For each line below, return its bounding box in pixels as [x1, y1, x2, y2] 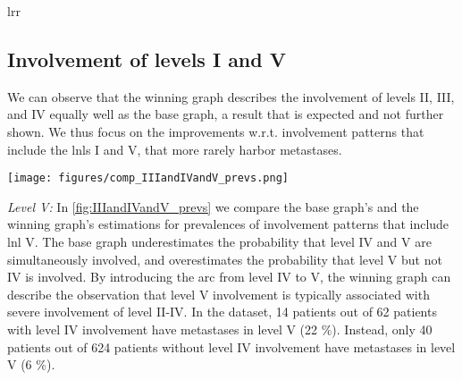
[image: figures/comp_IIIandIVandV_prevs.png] [7, 172, 289, 185]
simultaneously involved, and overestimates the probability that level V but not [7, 249, 442, 268]
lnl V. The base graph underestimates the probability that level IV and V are [7, 232, 432, 251]
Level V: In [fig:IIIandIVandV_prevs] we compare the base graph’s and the [7, 197, 419, 215]
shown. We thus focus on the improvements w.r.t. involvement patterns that [7, 122, 424, 140]
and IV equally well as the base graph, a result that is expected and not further [7, 105, 444, 123]
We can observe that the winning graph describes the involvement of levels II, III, [7, 87, 455, 106]
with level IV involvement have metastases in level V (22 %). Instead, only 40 [7, 319, 433, 338]
